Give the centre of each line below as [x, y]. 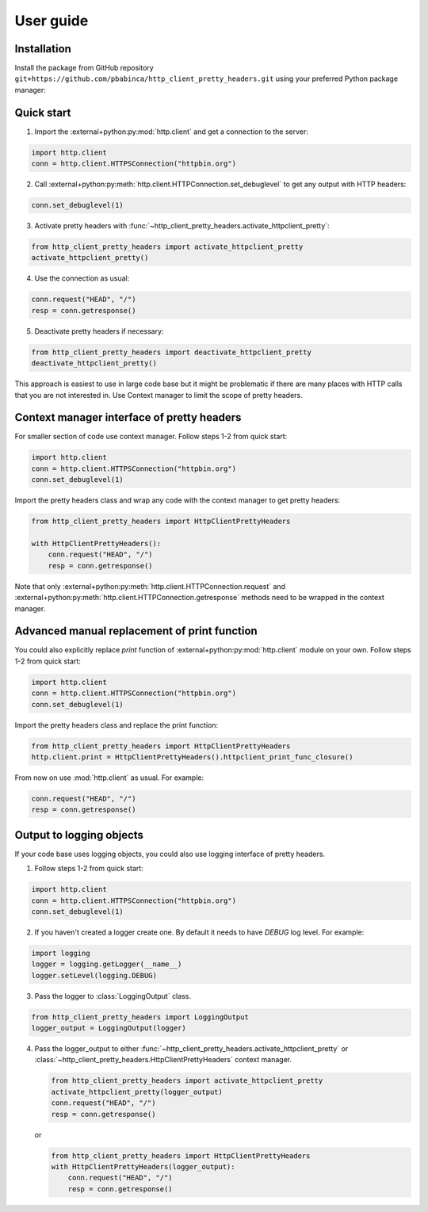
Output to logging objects [79, 835]
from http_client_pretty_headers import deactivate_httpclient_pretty [172, 352]
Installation [43, 49]
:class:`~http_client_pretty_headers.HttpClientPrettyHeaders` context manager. [163, 1060]
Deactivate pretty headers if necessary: [99, 331]
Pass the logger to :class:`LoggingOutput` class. [113, 996]
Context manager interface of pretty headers [128, 417]
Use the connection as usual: [82, 278]
